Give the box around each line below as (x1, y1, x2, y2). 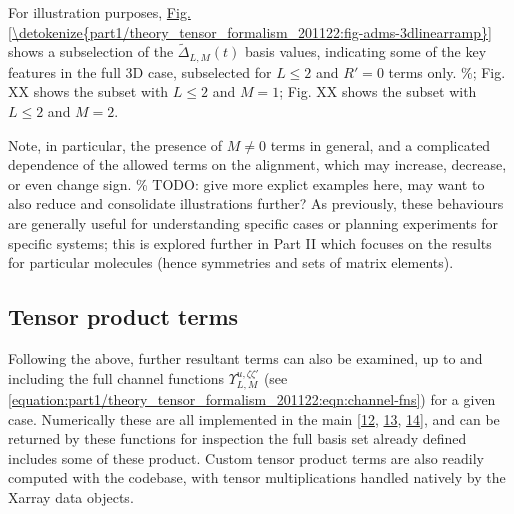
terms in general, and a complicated (270, 134, 491, 155)
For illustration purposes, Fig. (8, 2, 191, 22)
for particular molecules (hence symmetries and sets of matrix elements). (8, 252, 454, 273)
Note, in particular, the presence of (8, 134, 223, 155)
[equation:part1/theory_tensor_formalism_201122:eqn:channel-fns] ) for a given (8, 389, 496, 410)
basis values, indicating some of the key (245, 41, 487, 62)
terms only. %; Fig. (388, 61, 506, 82)
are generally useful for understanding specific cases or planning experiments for (8, 213, 498, 234)
